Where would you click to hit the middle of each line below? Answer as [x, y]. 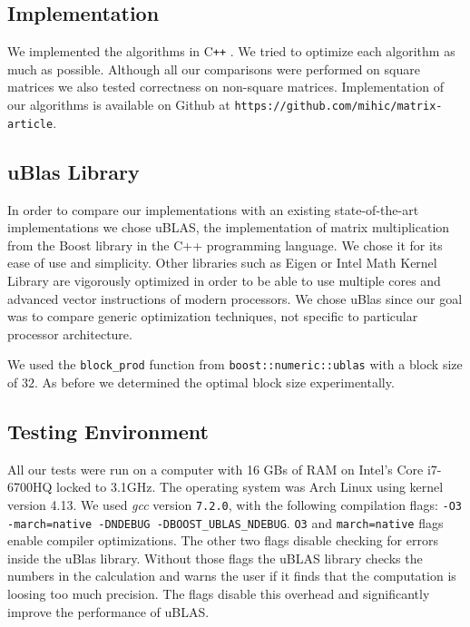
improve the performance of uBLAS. [108, 611]
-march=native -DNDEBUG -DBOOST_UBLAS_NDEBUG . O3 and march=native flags [225, 522]
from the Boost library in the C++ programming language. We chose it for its [225, 245]
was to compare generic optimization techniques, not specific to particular [213, 316]
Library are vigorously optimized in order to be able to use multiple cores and [224, 280]
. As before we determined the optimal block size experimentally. [214, 382]
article [30, 124]
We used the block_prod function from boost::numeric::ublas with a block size [235, 364]
